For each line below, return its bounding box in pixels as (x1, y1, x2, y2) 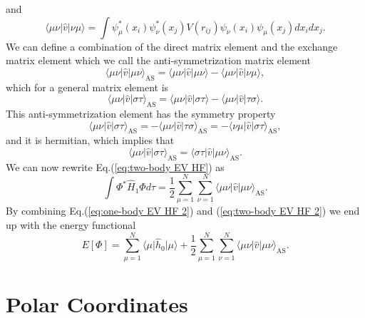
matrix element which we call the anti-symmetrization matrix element (6, 53, 311, 68)
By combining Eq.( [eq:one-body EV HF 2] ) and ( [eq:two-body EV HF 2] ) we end (6, 203, 360, 218)
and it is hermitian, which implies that (6, 133, 175, 148)
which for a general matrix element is (6, 79, 169, 94)
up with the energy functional (6, 217, 136, 232)
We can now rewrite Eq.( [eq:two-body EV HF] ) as (6, 159, 225, 174)
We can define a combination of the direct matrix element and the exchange (6, 39, 338, 53)
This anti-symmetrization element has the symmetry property (6, 106, 276, 120)
